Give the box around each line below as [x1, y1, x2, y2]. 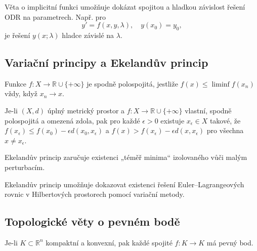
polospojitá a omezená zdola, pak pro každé [5, 115, 140, 126]
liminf [211, 80, 230, 88]
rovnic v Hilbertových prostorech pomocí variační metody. [5, 189, 185, 199]
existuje [160, 115, 185, 126]
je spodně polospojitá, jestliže [87, 78, 178, 89]
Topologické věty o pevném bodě [5, 214, 180, 229]
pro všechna [206, 125, 244, 136]
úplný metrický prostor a [47, 105, 125, 115]
